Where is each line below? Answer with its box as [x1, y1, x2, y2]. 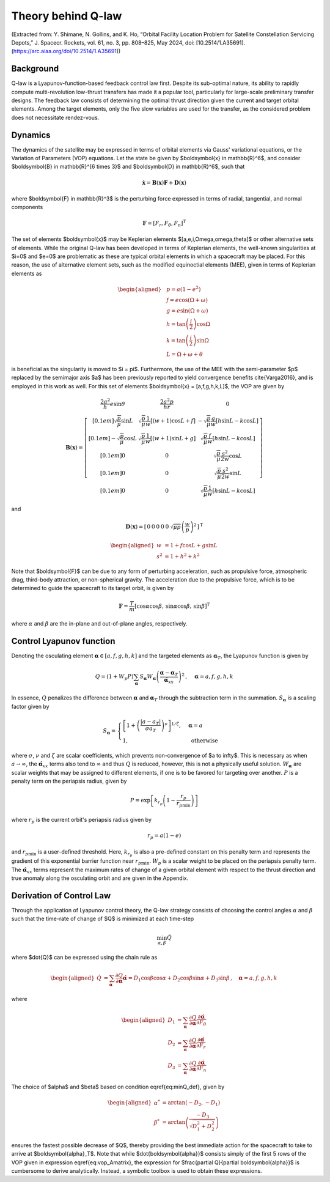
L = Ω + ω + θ [166, 350, 203, 358]
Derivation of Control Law [11, 890, 111, 901]
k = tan [166, 337, 186, 344]
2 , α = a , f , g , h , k [181, 672, 233, 680]
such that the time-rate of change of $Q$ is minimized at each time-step [11, 915, 194, 923]
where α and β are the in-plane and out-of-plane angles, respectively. [11, 620, 188, 627]
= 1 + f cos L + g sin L [164, 542, 218, 549]
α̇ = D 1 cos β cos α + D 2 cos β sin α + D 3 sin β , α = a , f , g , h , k [122, 974, 277, 983]
